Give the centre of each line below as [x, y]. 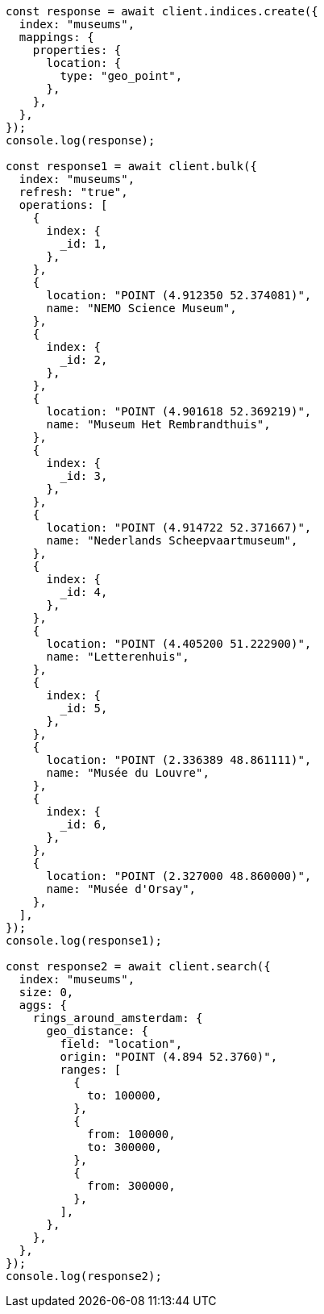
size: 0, [46, 992]
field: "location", [121, 1044]
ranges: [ [91, 1070]
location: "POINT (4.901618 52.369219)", [179, 411]
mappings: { [56, 37]
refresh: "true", [73, 192]
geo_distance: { [98, 1031]
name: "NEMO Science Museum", [141, 308]
